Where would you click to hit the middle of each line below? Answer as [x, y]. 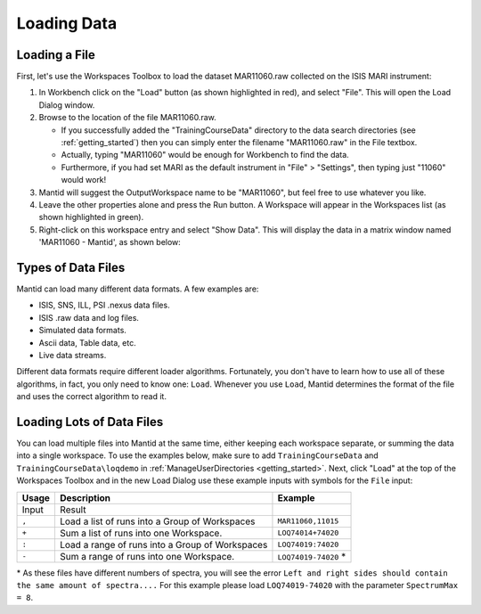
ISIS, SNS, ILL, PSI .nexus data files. [104, 305]
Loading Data [67, 23]
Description [85, 497]
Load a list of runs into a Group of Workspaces [157, 521]
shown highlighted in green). [91, 217]
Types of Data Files [71, 267]
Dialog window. [67, 105]
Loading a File [56, 55]
